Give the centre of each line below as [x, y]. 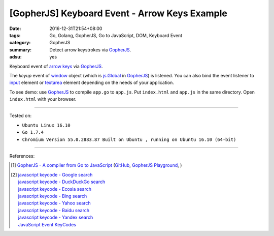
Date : [15, 28]
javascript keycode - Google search [55, 174]
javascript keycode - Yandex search [56, 217]
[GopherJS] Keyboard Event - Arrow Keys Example [118, 13]
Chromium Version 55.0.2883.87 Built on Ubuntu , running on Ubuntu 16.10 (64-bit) [129, 139]
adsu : [16, 57]
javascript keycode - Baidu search [54, 210]
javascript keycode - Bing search [53, 196]
